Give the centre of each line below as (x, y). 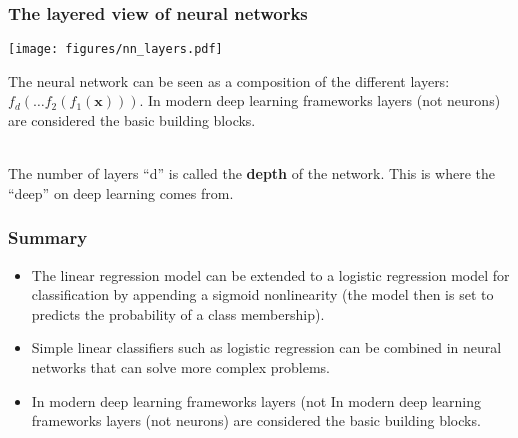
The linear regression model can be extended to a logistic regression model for (270, 274)
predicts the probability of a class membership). (178, 313)
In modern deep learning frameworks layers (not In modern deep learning (256, 400)
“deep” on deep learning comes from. (121, 192)
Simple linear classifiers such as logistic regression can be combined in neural (266, 347)
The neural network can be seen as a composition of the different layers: (229, 80)
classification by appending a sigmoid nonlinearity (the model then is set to (262, 294)
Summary (48, 237)
